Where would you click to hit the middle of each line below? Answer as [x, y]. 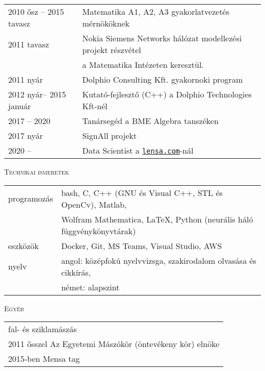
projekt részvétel [112, 50]
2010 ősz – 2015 [36, 11]
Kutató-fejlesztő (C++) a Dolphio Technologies [167, 94]
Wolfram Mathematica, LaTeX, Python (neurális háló [157, 219]
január [20, 106]
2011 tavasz [29, 44]
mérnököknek [106, 23]
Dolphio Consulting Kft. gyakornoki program [163, 79]
